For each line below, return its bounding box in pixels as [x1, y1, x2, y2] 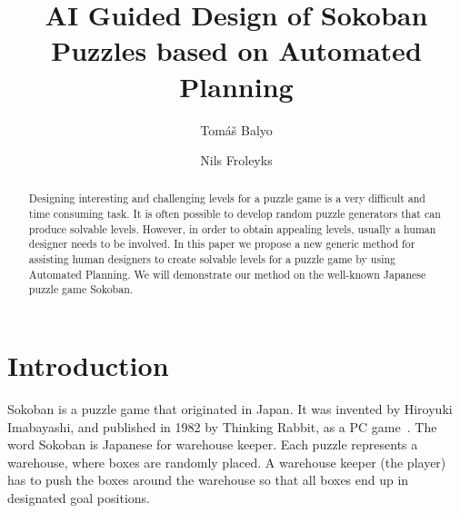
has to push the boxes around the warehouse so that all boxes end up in [7, 470, 409, 489]
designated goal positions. [7, 488, 150, 507]
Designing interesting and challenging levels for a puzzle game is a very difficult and [28, 191, 425, 206]
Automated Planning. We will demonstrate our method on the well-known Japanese [28, 266, 426, 281]
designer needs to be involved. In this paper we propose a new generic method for [28, 236, 415, 252]
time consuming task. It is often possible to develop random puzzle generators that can [28, 206, 441, 222]
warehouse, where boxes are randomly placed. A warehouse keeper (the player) [7, 452, 446, 471]
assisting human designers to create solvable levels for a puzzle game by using [28, 252, 395, 267]
